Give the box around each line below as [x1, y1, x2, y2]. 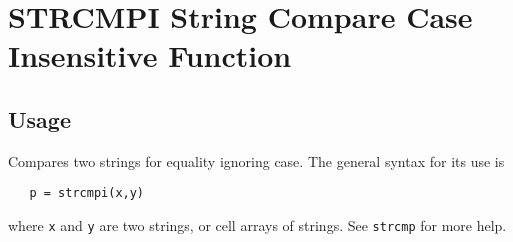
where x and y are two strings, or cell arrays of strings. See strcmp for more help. [8, 215, 507, 236]
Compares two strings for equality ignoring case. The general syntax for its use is [8, 150, 505, 171]
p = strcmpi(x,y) [29, 186, 145, 201]
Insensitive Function [8, 35, 292, 76]
